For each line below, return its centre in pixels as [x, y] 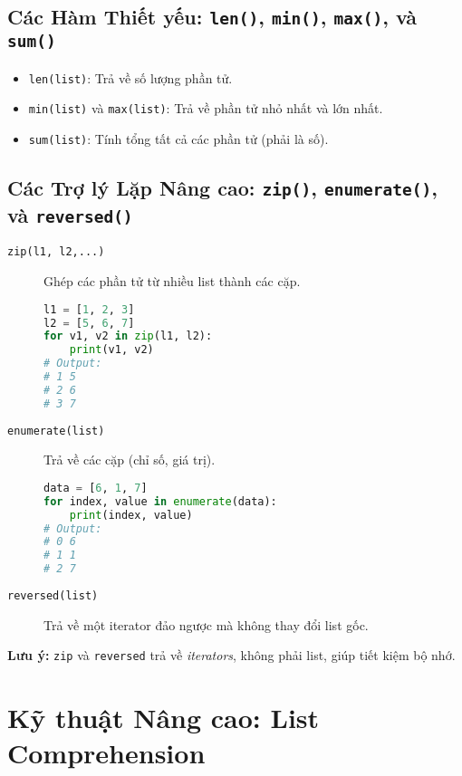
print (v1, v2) [111, 350]
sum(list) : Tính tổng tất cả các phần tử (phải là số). [178, 139]
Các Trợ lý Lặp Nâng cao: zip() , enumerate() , [222, 188]
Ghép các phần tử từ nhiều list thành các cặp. [172, 281]
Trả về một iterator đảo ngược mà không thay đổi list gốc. [206, 624]
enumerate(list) [56, 431]
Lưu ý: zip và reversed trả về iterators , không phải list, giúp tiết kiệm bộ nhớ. [231, 655]
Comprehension [106, 753]
